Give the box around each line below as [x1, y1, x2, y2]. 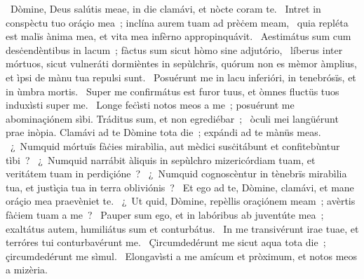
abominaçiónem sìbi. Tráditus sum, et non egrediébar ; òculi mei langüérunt [6, 111, 339, 125]
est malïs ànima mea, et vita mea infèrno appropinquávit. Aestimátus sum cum [6, 29, 351, 43]
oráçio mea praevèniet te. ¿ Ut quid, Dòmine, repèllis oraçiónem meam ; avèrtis [6, 193, 356, 208]
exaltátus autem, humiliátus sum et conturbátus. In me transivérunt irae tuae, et [6, 221, 359, 236]
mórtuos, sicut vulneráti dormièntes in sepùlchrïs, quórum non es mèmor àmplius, [6, 56, 357, 71]
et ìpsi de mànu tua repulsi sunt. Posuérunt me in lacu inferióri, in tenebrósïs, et [6, 69, 356, 84]
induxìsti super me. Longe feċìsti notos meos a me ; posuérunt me [6, 97, 295, 112]
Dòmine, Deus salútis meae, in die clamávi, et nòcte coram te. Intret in [10, 1, 321, 15]
